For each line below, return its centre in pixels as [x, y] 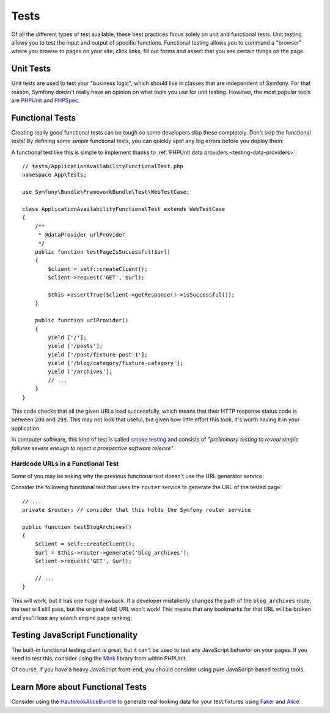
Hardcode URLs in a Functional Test [65, 464]
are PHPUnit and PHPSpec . [46, 100]
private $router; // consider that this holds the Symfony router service [137, 510]
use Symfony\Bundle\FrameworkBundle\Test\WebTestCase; [106, 192]
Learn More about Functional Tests [79, 687]
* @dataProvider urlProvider [82, 235]
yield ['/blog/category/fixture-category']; [116, 363]
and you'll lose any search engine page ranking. [72, 618]
